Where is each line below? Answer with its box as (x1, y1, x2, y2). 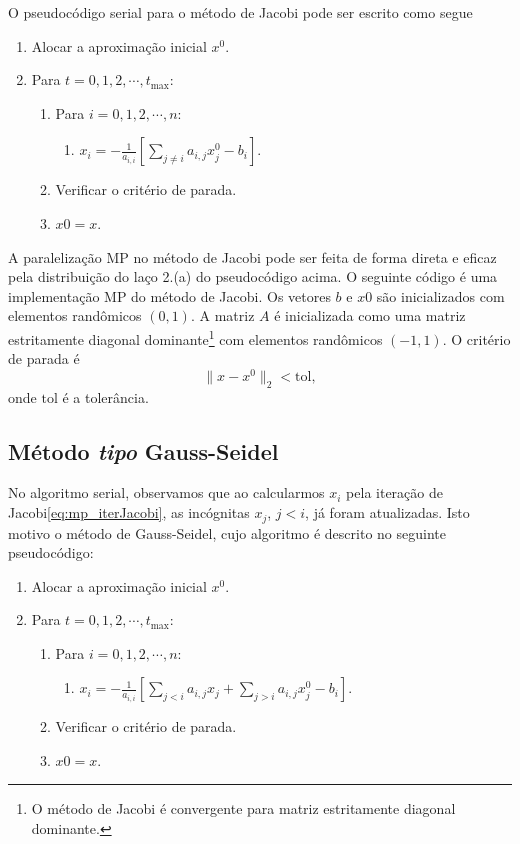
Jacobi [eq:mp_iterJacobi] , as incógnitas (8, 502, 250, 523)
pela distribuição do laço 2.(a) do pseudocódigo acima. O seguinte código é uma (8, 266, 498, 287)
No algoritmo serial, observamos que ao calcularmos (8, 482, 325, 503)
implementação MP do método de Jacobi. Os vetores (8, 285, 331, 306)
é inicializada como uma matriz (274, 305, 466, 326)
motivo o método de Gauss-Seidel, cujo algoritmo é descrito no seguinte (8, 522, 446, 543)
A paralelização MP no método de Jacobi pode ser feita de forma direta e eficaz (8, 246, 497, 267)
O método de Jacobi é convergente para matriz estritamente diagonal (31, 798, 456, 819)
